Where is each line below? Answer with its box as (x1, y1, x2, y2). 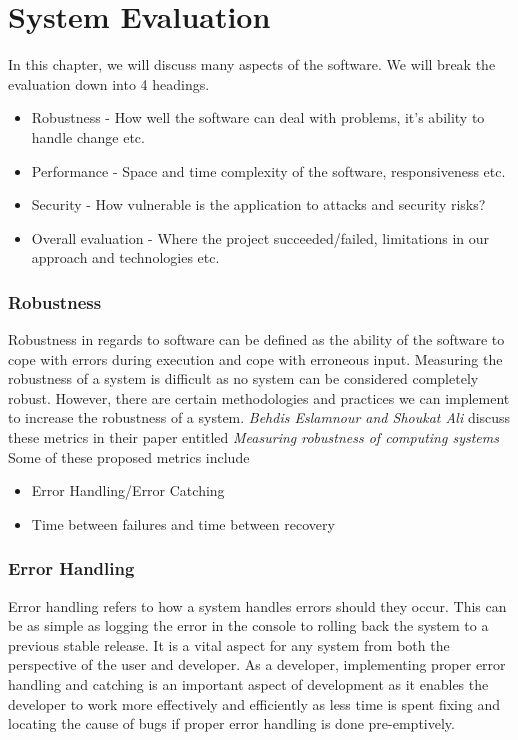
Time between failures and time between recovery (31, 513, 335, 534)
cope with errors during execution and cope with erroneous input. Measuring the (8, 348, 503, 369)
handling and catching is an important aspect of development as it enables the (8, 674, 489, 695)
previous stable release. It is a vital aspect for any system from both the (8, 634, 450, 655)
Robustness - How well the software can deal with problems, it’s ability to (31, 107, 485, 128)
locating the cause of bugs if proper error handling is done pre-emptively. (8, 713, 455, 734)
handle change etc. (31, 126, 145, 147)
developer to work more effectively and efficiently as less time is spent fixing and (8, 693, 500, 714)
